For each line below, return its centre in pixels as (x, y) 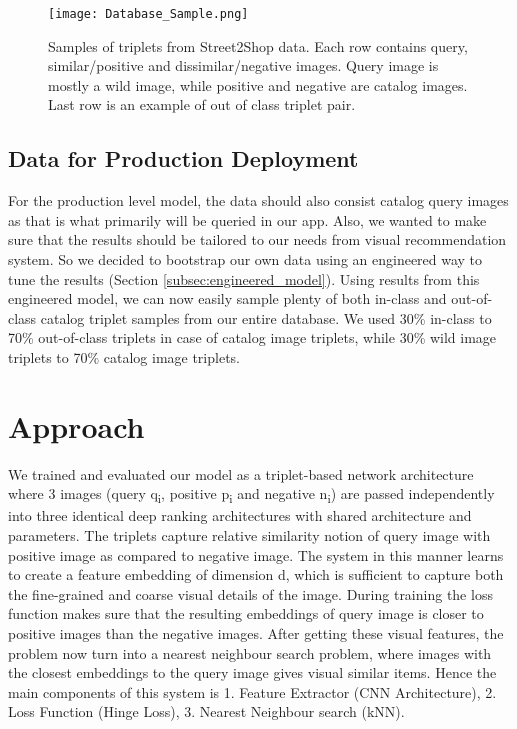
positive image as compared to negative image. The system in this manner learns (256, 554)
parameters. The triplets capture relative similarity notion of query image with (249, 535)
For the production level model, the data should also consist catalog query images (258, 200)
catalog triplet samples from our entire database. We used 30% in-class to (266, 317)
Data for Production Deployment (183, 158)
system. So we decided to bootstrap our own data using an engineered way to (245, 259)
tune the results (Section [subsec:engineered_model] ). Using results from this (244, 278)
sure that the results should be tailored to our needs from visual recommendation (257, 239)
